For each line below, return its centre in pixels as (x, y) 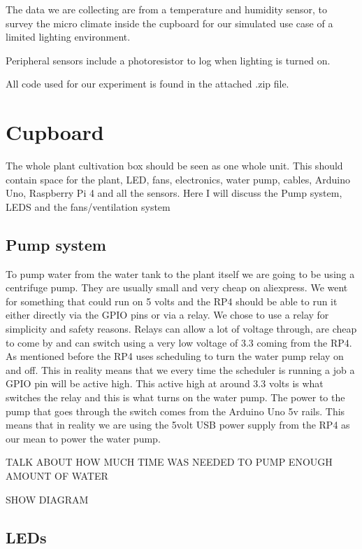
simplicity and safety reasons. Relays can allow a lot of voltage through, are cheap (181, 329)
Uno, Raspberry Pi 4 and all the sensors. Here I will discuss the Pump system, (174, 193)
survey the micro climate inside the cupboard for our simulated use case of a (169, 23)
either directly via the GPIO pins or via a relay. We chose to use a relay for (167, 315)
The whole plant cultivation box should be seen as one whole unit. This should (174, 166)
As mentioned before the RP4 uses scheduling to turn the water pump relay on (175, 356)
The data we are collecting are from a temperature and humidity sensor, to (167, 9)
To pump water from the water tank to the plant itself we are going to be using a (180, 273)
